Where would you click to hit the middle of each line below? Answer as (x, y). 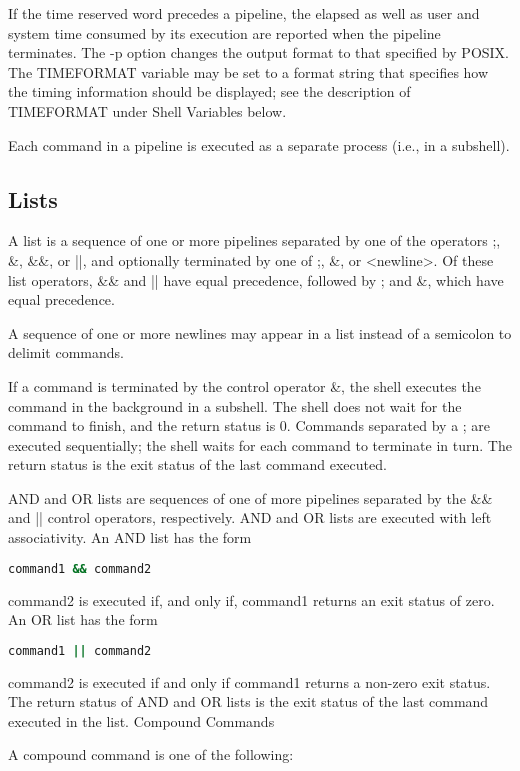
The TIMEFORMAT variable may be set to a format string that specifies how (248, 71)
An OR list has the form (83, 619)
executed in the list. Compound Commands (141, 720)
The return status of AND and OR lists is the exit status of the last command (248, 701)
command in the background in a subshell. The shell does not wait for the (235, 405)
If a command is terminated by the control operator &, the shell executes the (244, 385)
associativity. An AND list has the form (130, 537)
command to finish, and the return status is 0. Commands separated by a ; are (249, 425)
